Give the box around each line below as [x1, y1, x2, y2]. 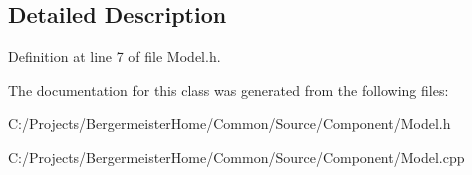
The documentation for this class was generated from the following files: [8, 79, 449, 100]
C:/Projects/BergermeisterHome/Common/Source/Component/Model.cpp [8, 146, 465, 167]
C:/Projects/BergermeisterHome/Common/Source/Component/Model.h [8, 113, 451, 134]
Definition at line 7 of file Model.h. [8, 46, 221, 67]
